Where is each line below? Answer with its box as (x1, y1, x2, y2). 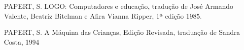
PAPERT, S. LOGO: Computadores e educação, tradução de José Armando (4, 1, 234, 11)
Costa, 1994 (4, 36, 39, 47)
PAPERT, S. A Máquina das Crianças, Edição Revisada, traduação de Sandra (4, 27, 240, 37)
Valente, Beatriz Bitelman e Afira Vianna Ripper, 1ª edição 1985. (4, 10, 202, 21)
